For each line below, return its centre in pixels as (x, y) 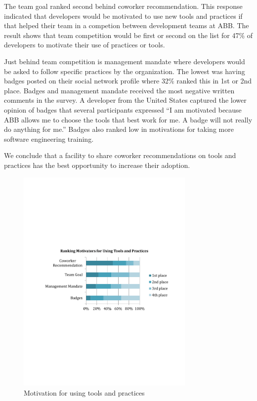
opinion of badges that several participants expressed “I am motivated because (123, 109)
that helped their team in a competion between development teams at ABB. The (127, 25)
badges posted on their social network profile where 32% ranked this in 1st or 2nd (128, 81)
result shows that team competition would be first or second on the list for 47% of (128, 35)
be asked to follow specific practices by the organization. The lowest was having (125, 71)
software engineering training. (49, 139)
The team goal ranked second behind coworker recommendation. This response (123, 6)
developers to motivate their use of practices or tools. (85, 45)
